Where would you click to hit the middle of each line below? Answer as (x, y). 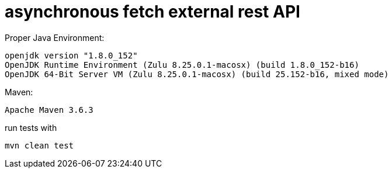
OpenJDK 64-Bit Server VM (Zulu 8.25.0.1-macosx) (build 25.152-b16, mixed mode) (197, 74)
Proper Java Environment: (55, 37)
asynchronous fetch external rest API (152, 12)
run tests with (31, 127)
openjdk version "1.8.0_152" (71, 55)
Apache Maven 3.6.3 (49, 110)
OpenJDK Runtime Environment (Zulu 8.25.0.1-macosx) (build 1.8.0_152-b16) (182, 65)
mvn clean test (39, 145)
